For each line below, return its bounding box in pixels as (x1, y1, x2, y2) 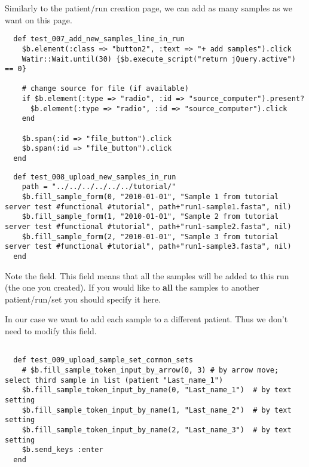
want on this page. (5, 13, 72, 26)
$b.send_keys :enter (22, 445, 103, 454)
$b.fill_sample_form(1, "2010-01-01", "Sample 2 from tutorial (22, 212, 279, 221)
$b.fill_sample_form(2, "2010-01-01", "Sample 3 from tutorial (22, 232, 279, 241)
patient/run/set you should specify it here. (5, 292, 161, 305)
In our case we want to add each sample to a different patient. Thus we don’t (5, 313, 288, 325)
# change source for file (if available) (22, 84, 189, 93)
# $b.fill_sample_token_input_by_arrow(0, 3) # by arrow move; (22, 365, 279, 374)
